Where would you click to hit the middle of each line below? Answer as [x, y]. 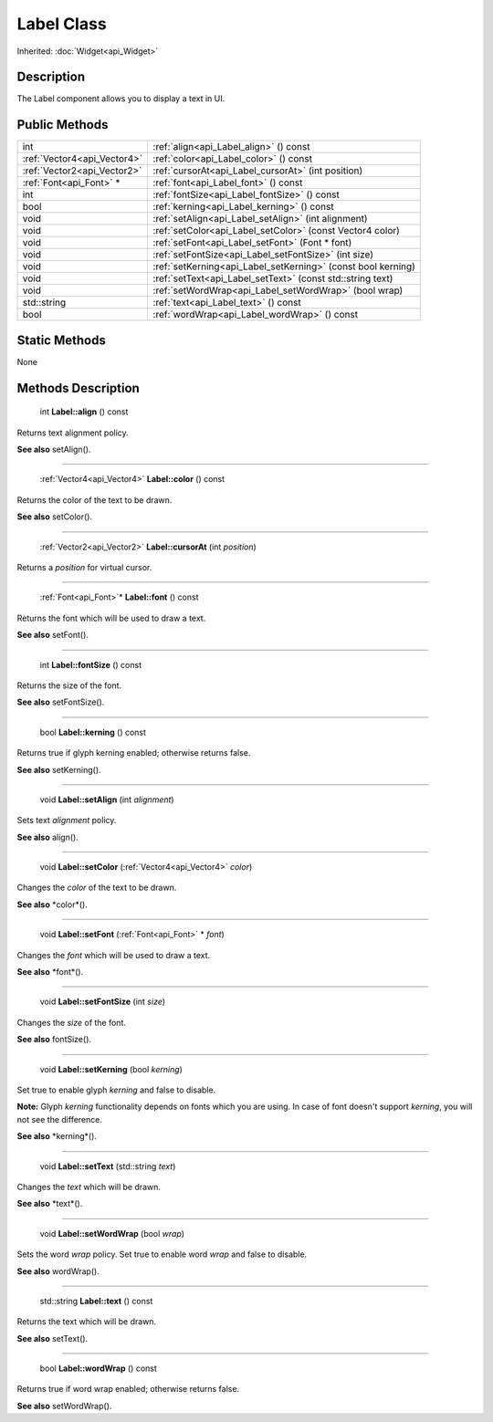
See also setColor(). [55, 517]
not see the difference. [59, 1119]
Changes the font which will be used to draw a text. [114, 955]
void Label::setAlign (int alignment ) [107, 800]
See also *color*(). [52, 904]
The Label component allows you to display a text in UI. [121, 99]
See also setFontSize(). [61, 702]
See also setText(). [52, 1338]
